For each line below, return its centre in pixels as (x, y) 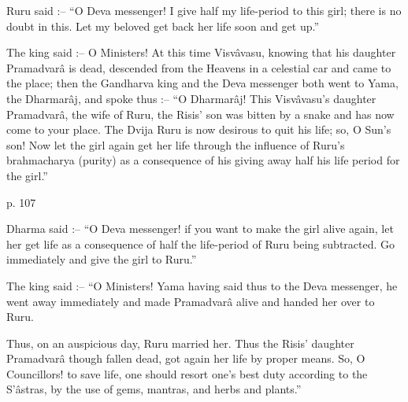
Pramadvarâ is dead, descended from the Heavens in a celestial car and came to (199, 67)
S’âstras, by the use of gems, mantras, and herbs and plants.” (154, 389)
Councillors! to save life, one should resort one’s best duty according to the (187, 373)
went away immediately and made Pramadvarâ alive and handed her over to (191, 301)
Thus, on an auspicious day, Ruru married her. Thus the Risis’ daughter (180, 343)
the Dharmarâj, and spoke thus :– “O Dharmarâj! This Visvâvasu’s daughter (191, 98)
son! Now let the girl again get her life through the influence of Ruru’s (176, 144)
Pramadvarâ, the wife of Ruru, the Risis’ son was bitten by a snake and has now (200, 114)
